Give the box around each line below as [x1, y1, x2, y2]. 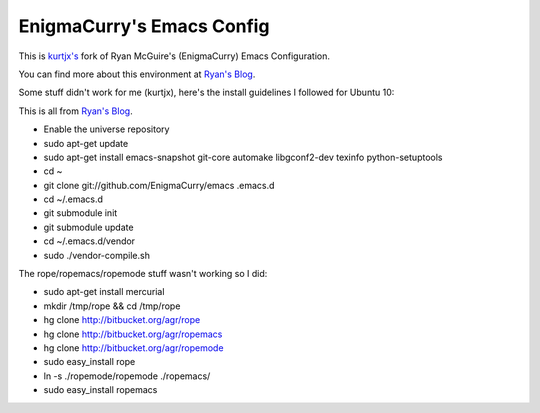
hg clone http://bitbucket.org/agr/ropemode [43, 341, 224, 354]
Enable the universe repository [43, 123, 170, 135]
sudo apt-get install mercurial [43, 286, 165, 298]
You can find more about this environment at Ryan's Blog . [18, 68, 256, 80]
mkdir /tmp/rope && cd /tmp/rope [43, 300, 181, 312]
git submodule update [43, 221, 134, 233]
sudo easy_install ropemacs [43, 384, 158, 396]
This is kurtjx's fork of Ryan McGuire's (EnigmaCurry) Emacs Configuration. [18, 50, 330, 62]
